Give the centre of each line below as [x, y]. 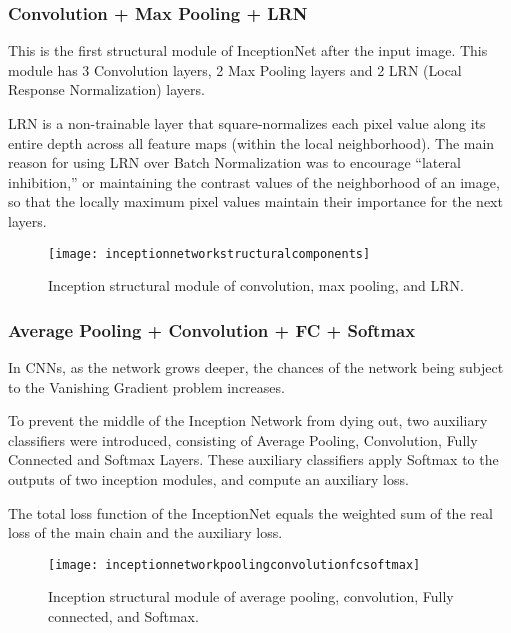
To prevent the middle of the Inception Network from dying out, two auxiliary [248, 420]
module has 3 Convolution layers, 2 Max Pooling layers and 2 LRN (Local [235, 69]
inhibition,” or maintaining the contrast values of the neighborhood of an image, [254, 181]
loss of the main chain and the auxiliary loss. [145, 532]
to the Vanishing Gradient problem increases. [146, 386]
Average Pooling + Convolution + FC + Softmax [212, 329]
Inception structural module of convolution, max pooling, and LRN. [256, 285]
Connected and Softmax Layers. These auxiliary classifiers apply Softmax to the [253, 459]
